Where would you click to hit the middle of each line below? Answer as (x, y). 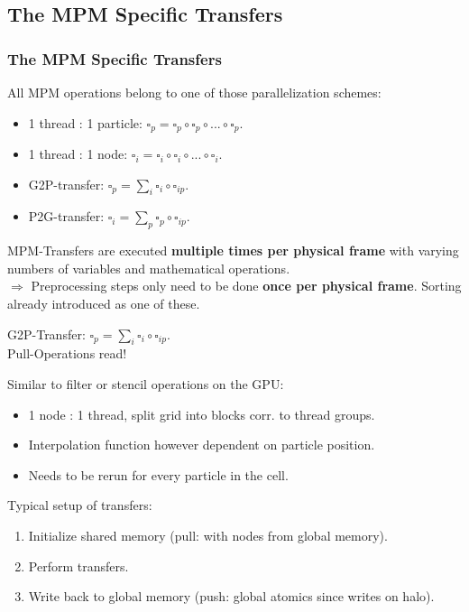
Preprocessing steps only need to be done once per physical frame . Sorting (246, 286)
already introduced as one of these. (104, 304)
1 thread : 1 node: (78, 154)
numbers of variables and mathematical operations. (149, 268)
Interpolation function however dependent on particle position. (202, 445)
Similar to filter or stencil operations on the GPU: (146, 384)
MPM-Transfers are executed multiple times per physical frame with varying (233, 250)
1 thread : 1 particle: (85, 122)
